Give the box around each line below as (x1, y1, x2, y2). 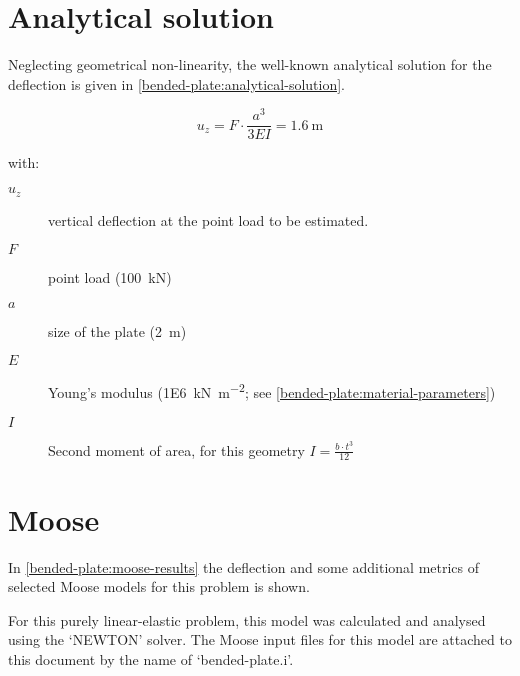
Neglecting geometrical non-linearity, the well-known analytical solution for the (8, 54, 492, 75)
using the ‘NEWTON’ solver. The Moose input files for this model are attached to (8, 629, 512, 650)
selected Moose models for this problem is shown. (8, 576, 310, 597)
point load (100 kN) (48, 267, 172, 288)
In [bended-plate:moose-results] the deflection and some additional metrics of (8, 556, 480, 577)
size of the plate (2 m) (48, 320, 187, 341)
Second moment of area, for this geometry (48, 439, 305, 460)
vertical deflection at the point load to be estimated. (48, 209, 369, 230)
